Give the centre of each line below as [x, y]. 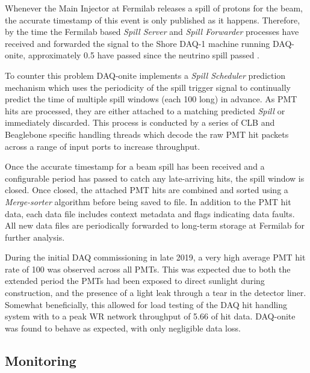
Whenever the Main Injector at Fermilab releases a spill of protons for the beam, [154, 8]
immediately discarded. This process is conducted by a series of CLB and [140, 122]
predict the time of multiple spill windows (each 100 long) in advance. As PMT [151, 99]
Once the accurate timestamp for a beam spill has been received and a [135, 166]
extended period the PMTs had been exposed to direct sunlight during [135, 281]
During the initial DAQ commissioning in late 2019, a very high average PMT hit [155, 257]
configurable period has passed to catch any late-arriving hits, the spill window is [155, 178]
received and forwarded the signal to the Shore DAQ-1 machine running [138, 43]
